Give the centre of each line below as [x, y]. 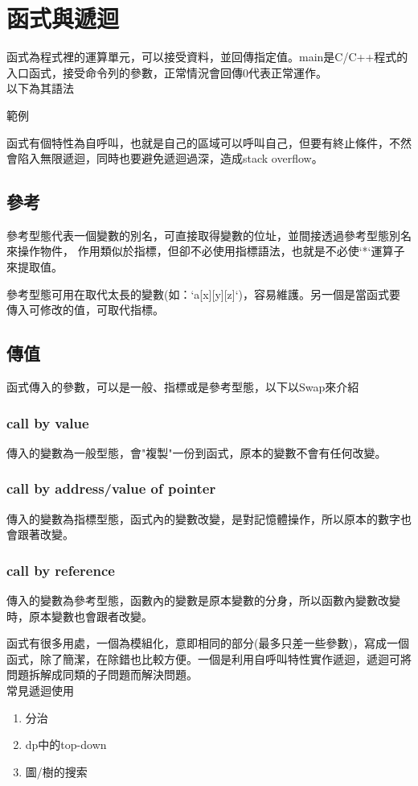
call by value [48, 422]
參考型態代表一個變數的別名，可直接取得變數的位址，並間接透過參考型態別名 [209, 235]
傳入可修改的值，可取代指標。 [85, 310]
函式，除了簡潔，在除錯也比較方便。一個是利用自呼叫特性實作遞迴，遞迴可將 [209, 658]
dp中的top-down [66, 745]
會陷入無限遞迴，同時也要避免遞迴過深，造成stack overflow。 [165, 158]
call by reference [61, 570]
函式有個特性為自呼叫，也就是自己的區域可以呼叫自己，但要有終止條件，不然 [209, 142]
